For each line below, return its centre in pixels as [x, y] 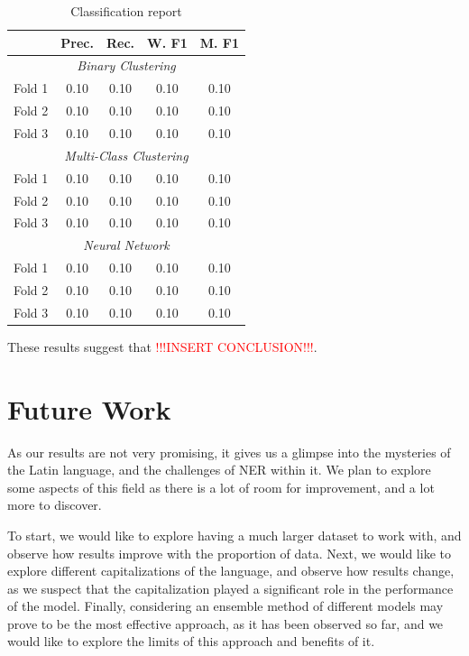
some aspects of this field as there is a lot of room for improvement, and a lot [221, 487]
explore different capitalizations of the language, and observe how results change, [231, 571]
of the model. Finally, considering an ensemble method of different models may [225, 606]
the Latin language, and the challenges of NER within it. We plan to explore [219, 470]
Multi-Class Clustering [126, 155]
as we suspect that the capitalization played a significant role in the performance [230, 588]
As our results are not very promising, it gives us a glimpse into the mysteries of [229, 452]
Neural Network [126, 245]
